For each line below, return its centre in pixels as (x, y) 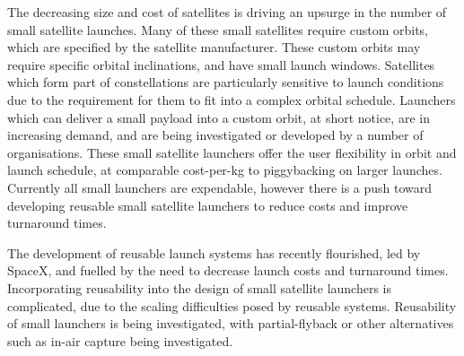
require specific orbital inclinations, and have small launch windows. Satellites (221, 64)
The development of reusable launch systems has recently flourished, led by (214, 252)
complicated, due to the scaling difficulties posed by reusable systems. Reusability (232, 305)
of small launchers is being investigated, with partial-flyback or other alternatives (231, 323)
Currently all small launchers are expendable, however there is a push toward (220, 187)
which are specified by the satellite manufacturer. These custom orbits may (214, 47)
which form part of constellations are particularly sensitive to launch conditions (226, 82)
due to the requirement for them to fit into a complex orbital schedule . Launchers (232, 99)
